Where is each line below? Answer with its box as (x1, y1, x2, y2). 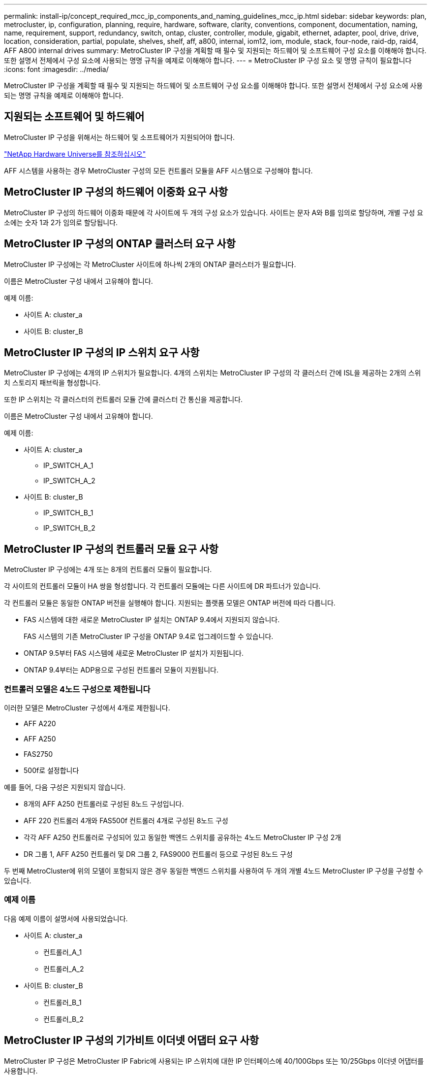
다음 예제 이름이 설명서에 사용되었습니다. (4, 914, 128, 923)
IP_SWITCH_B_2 (43, 524, 95, 533)
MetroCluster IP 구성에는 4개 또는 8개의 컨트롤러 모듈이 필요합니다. (4, 565, 212, 574)
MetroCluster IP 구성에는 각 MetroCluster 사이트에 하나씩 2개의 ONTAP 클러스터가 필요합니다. (4, 260, 296, 269)
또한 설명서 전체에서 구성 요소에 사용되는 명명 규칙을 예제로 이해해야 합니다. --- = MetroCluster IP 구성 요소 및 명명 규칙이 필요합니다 (4, 56, 412, 65)
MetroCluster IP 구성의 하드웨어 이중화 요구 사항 (4, 186, 228, 199)
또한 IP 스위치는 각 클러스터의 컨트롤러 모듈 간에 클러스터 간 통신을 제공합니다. (4, 395, 243, 404)
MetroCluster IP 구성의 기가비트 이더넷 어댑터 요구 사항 (4, 1034, 259, 1047)
